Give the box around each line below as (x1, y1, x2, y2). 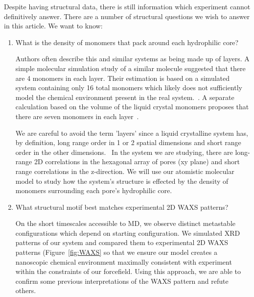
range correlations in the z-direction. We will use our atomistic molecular (15, 166, 234, 176)
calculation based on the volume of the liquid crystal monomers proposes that (15, 101, 249, 112)
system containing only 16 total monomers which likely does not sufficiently (15, 82, 242, 93)
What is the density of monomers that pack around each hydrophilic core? (15, 37, 239, 47)
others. (15, 285, 36, 296)
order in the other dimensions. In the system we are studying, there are (15, 147, 233, 157)
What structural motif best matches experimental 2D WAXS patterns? (15, 201, 229, 212)
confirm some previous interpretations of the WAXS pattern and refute (15, 275, 229, 286)
